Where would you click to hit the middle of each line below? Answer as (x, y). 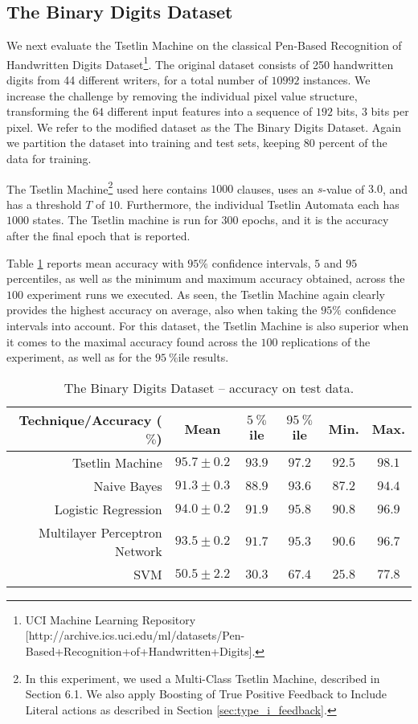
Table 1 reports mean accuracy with (95, 262)
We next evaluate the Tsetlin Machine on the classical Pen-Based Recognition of (204, 45)
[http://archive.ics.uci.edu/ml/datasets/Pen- (135, 635)
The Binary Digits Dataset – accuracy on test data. (209, 387)
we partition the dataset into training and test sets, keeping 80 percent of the (197, 143)
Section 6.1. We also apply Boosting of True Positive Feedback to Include (206, 694)
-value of (344, 188)
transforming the (48, 111)
